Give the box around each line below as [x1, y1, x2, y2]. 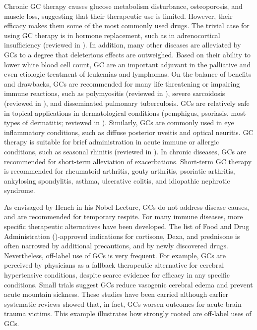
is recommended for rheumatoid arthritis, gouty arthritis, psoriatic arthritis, [4, 166, 235, 176]
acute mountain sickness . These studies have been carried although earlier [4, 289, 229, 299]
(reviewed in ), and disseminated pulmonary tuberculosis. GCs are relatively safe [4, 97, 250, 108]
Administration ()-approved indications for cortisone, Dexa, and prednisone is [4, 231, 240, 241]
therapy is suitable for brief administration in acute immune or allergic [4, 137, 219, 147]
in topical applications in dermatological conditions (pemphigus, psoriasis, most [4, 107, 246, 118]
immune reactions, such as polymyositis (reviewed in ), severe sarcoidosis [4, 88, 225, 98]
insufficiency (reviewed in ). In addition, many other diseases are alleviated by [4, 40, 241, 50]
